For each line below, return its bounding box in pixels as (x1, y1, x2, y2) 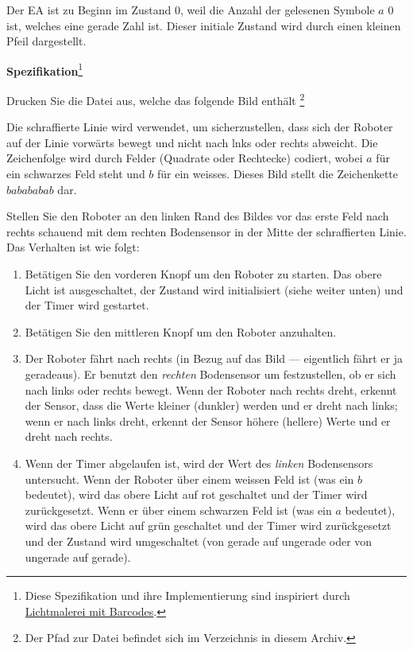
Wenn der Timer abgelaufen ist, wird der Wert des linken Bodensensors (25, 454, 373, 471)
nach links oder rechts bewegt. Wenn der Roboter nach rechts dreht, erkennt (25, 381, 397, 398)
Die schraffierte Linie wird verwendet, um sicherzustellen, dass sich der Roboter (6, 119, 393, 135)
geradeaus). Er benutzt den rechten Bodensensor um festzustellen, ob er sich (25, 366, 396, 382)
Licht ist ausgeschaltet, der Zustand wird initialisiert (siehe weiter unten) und (25, 281, 403, 298)
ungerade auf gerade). (25, 548, 131, 565)
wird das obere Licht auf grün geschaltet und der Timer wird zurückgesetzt (25, 517, 392, 534)
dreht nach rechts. (25, 428, 113, 445)
